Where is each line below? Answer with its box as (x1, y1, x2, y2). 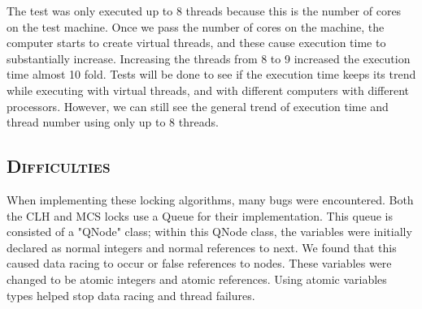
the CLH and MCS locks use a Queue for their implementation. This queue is (7, 207, 394, 224)
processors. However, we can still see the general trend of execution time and (7, 97, 389, 114)
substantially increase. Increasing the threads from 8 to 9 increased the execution (7, 49, 411, 67)
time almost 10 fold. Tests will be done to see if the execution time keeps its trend (7, 66, 416, 83)
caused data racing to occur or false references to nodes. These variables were (7, 255, 392, 272)
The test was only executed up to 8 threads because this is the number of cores (7, 2, 402, 19)
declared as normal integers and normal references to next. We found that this (7, 238, 397, 255)
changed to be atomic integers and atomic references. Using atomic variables (7, 270, 387, 287)
